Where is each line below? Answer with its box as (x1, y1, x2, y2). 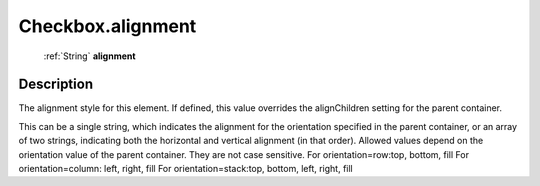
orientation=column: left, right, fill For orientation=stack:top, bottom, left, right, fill (18, 163, 354, 175)
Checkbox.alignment (18, 15, 197, 37)
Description (18, 76, 94, 93)
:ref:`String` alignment (43, 50, 136, 62)
